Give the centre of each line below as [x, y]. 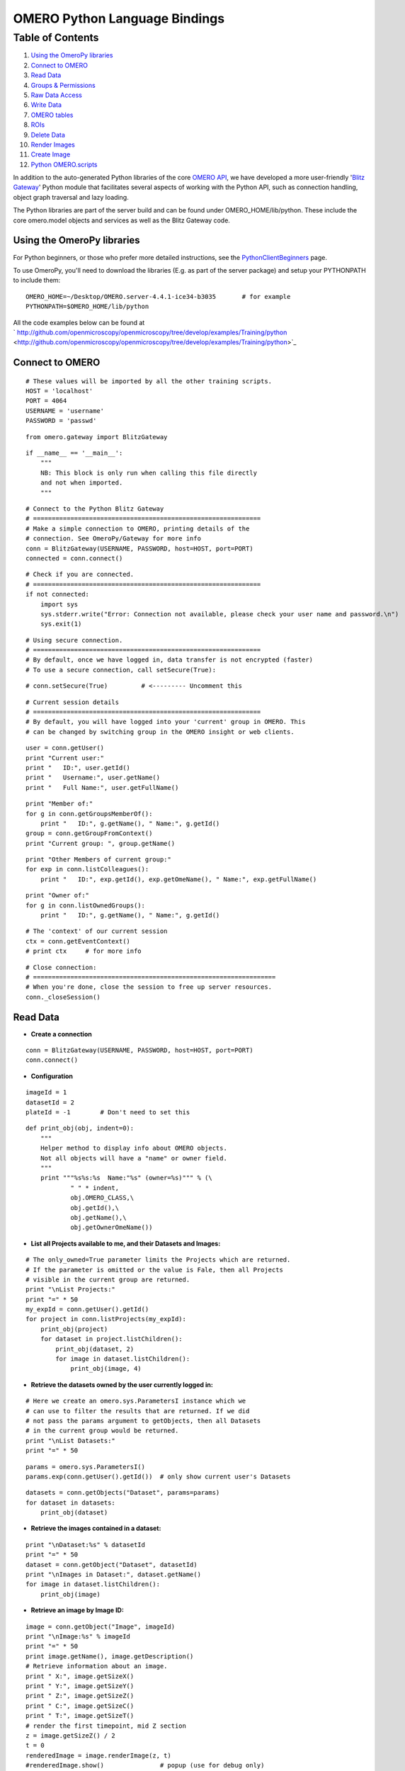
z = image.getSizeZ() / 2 [71, 1735]
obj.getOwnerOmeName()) [112, 1228]
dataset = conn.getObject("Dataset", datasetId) [112, 1565]
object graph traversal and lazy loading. [71, 197]
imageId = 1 [46, 1092]
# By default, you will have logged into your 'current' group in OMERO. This [166, 722]
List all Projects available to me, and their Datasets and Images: [126, 1243]
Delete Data [48, 135]
